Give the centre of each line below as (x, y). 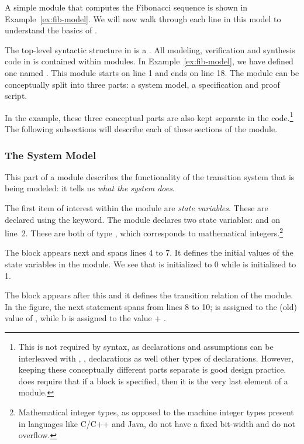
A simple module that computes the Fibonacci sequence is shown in (126, 7)
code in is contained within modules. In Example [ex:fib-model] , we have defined (149, 61)
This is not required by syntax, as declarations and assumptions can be (146, 346)
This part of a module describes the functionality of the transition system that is (150, 176)
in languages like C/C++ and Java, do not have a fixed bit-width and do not (157, 423)
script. (16, 96)
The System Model (51, 155)
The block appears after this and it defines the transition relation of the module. (149, 295)
